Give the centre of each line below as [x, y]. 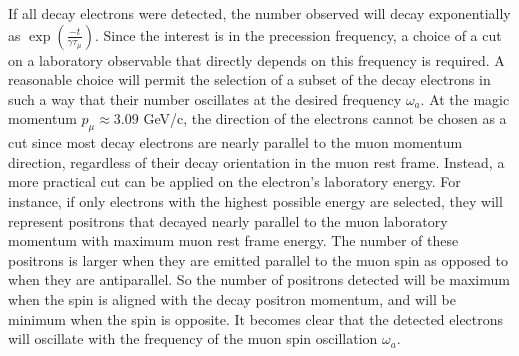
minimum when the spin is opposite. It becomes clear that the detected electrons [256, 318]
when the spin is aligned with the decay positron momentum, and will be [232, 298]
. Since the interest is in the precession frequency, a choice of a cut [298, 34]
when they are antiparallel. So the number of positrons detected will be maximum [259, 279]
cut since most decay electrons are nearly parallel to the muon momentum [235, 142]
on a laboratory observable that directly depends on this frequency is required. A [256, 59]
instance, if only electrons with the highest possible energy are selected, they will [255, 200]
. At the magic [465, 98]
